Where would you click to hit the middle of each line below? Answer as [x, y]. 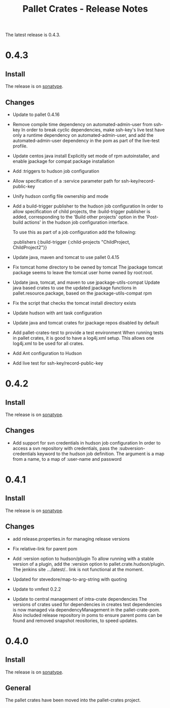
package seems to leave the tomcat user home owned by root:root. [83, 272]
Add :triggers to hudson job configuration [56, 171]
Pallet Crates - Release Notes [85, 9]
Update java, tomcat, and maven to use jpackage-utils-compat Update [86, 282]
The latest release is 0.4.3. [33, 35]
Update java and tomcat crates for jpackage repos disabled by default [86, 323]
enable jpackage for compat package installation [64, 161]
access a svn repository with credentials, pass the [65, 448]
